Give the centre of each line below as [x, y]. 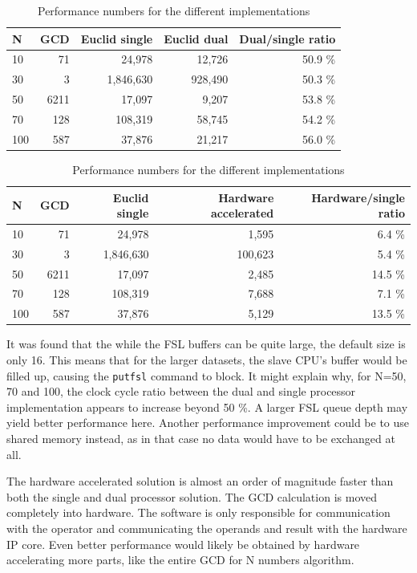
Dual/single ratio [287, 38]
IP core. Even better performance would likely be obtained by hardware [183, 544]
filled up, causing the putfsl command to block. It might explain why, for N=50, [206, 375]
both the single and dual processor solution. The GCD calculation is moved [192, 496]
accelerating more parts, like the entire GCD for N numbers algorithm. [180, 560]
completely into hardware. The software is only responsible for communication [198, 512]
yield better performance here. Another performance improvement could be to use [208, 423]
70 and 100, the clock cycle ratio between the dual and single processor [181, 391]
